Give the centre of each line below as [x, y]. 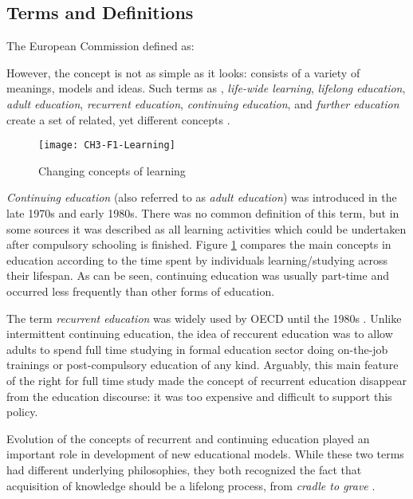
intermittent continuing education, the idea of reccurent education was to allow [200, 334]
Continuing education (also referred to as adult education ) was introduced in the [202, 197]
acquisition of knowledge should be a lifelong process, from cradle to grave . [191, 485]
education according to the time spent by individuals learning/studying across [197, 259]
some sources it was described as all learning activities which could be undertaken [206, 228]
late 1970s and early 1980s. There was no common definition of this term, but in [203, 213]
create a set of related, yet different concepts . [118, 119]
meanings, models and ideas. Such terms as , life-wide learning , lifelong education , [206, 88]
